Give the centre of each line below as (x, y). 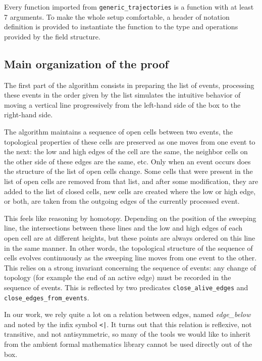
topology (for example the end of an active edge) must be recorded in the (118, 277)
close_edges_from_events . (47, 297)
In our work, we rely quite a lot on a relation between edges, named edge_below (127, 314)
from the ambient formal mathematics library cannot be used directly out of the (128, 344)
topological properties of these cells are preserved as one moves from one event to (130, 141)
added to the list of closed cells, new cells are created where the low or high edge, (130, 191)
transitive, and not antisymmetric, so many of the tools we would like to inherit (127, 334)
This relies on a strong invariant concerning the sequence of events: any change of (130, 267)
